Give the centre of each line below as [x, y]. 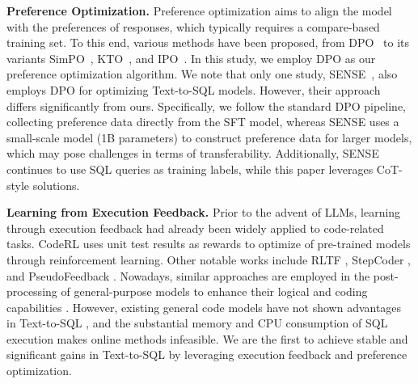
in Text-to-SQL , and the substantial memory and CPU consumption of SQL [197, 323]
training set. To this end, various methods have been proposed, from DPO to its [208, 42]
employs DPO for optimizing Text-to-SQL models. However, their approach [194, 89]
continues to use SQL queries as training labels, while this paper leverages [190, 169]
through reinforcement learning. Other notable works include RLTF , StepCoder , [209, 259]
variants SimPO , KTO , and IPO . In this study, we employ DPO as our [191, 58]
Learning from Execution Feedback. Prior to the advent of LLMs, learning [204, 212]
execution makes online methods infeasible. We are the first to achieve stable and [207, 338]
